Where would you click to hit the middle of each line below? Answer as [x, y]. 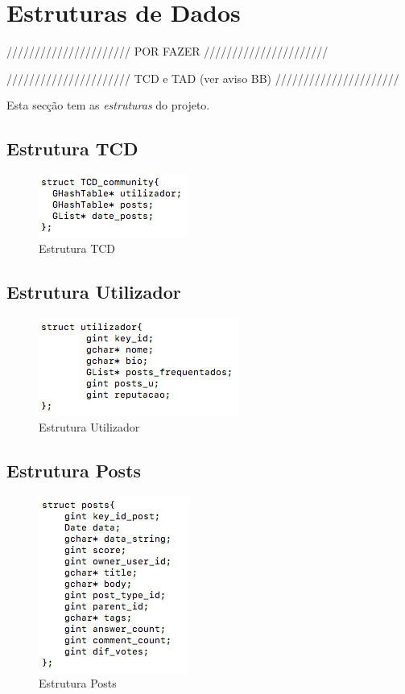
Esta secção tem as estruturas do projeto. [108, 105]
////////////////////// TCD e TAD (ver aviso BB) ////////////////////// [203, 78]
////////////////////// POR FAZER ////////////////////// [167, 51]
